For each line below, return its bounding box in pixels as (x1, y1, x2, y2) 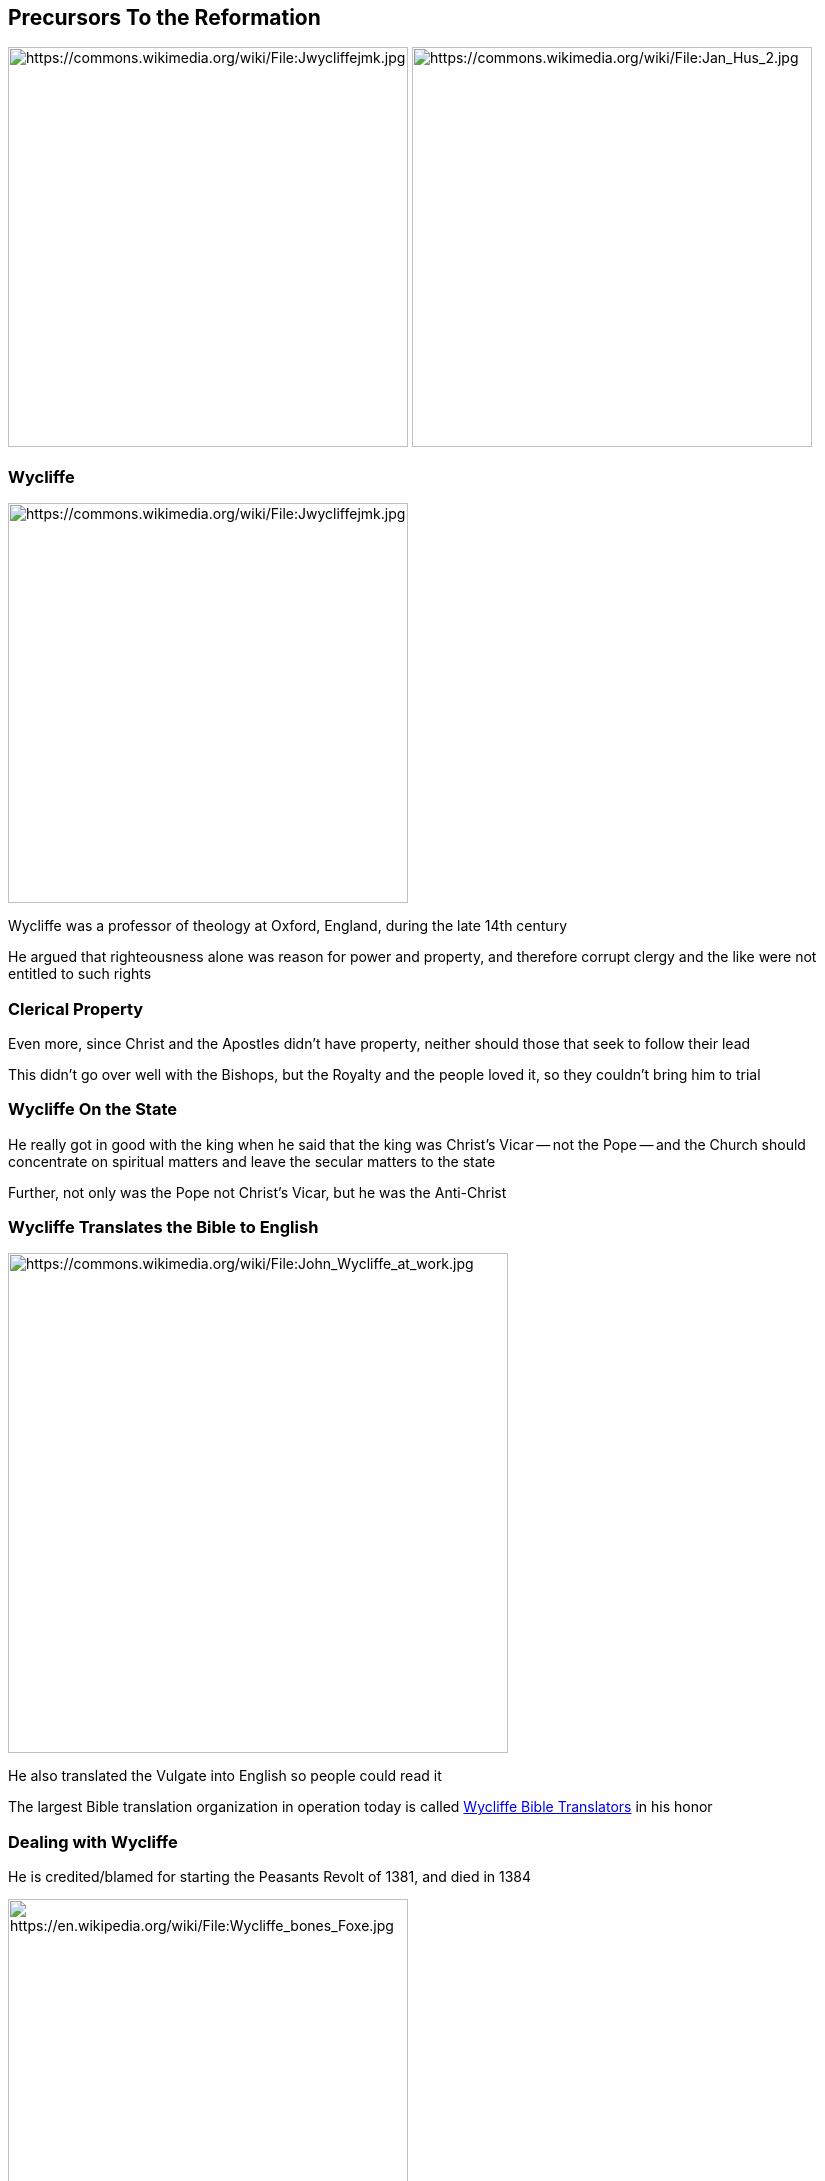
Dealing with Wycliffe (8, 1831, 178, 1852)
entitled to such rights (8, 965, 152, 983)
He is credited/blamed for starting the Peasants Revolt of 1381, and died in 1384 (8, 1868, 532, 1886)
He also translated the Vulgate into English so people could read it (8, 1767, 442, 1785)
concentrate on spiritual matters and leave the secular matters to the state (8, 1152, 496, 1170)
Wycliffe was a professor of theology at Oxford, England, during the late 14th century (8, 917, 568, 935)
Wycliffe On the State (8, 1099, 177, 1120)
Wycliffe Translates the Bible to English (8, 1217, 319, 1238)
